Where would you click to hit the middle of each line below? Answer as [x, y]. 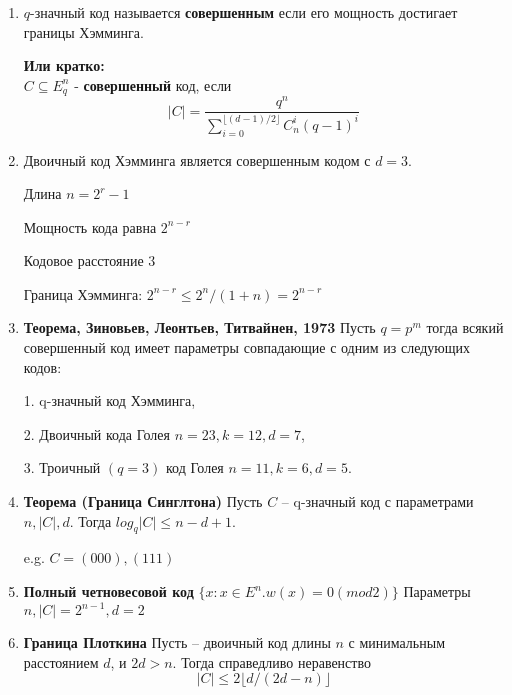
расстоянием [61, 661]
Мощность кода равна [90, 226]
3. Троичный [62, 467]
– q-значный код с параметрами [377, 501]
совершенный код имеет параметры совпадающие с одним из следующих [247, 347]
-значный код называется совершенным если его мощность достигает [244, 12]
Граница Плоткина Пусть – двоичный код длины [177, 642]
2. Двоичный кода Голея [97, 433]
